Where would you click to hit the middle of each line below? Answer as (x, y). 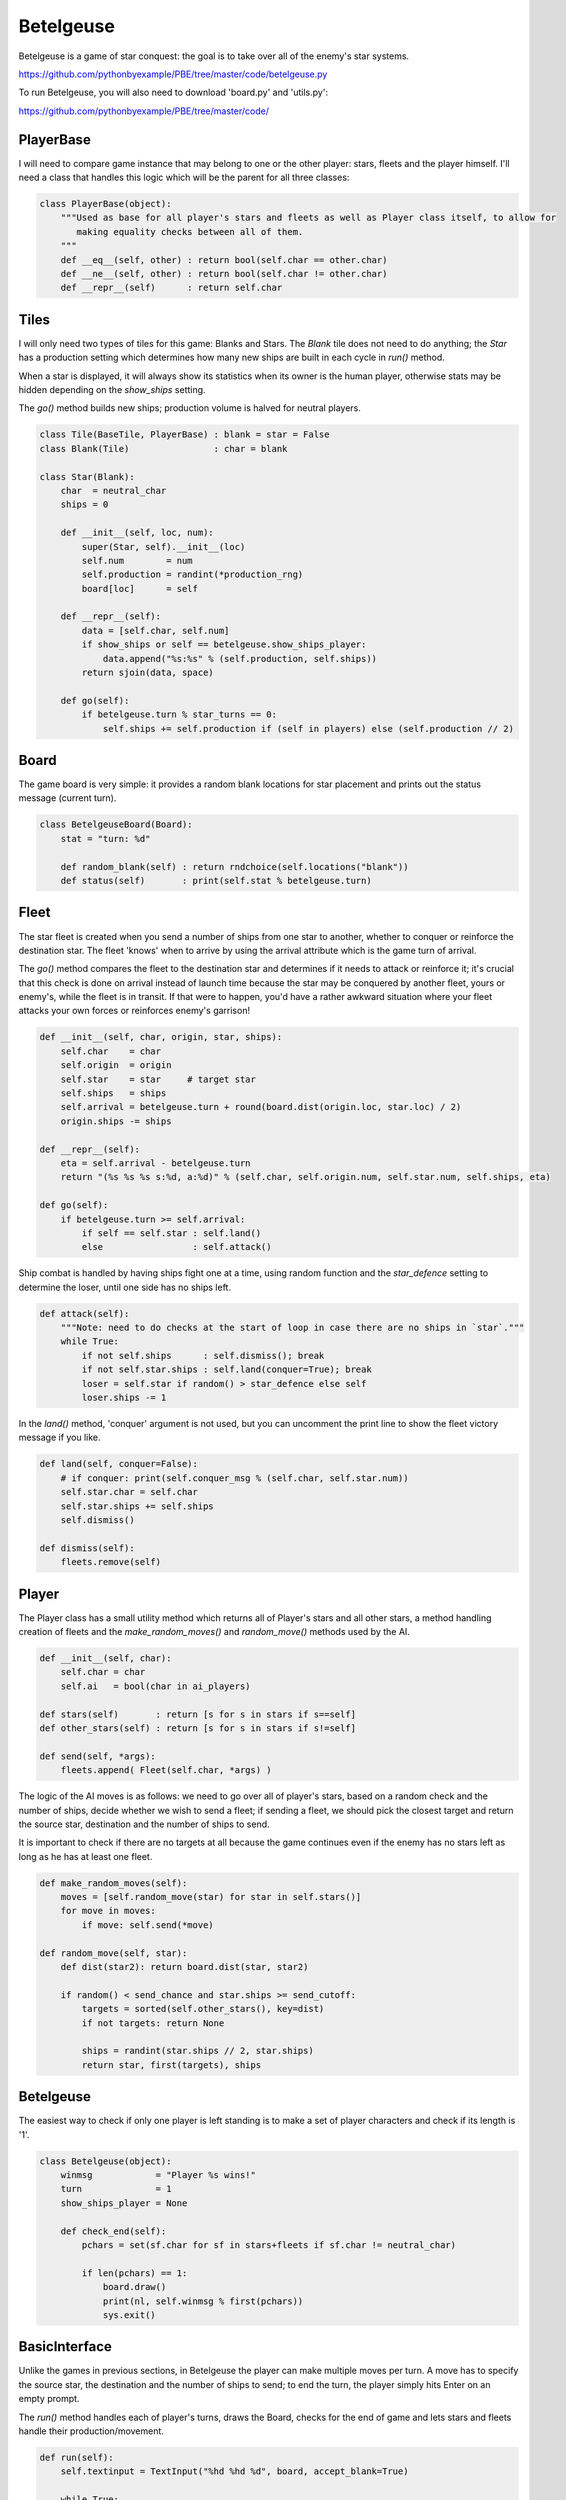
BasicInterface (65, 2346)
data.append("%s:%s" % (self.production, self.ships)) (240, 658)
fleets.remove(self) (111, 1562)
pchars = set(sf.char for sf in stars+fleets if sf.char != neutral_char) (269, 2244)
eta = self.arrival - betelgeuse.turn (155, 1163)
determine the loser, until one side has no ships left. (125, 1287)
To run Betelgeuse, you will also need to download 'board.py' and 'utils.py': (173, 92)
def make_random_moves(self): (113, 1883)
